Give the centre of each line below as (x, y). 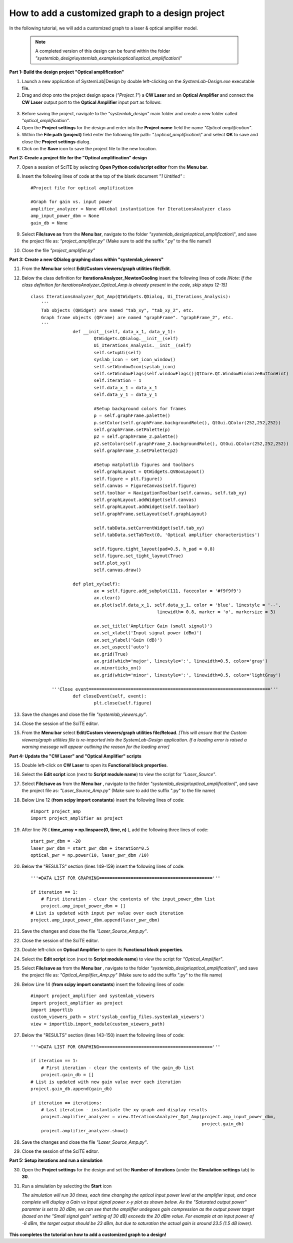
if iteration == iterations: (66, 1103)
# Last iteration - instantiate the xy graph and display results (124, 1110)
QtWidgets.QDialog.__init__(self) (136, 338)
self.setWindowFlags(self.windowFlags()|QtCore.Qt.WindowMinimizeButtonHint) (191, 374)
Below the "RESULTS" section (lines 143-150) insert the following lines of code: (103, 1035)
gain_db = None (49, 223)
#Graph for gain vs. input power (71, 202)
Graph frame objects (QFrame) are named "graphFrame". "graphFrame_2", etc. (137, 317)
